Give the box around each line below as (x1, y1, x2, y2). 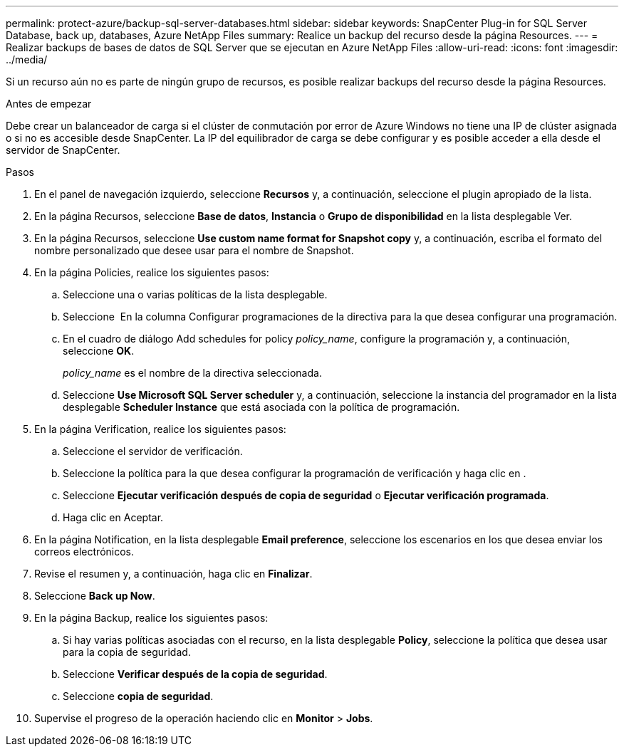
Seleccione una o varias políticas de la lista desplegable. (63, 288, 328, 301)
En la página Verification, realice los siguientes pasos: (34, 423, 286, 435)
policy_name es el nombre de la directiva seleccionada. (63, 367, 322, 379)
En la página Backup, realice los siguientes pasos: (34, 612, 269, 624)
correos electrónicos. (34, 545, 135, 558)
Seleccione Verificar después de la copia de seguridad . (63, 668, 328, 680)
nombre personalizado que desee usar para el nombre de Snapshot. (34, 244, 354, 256)
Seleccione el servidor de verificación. (63, 445, 243, 457)
